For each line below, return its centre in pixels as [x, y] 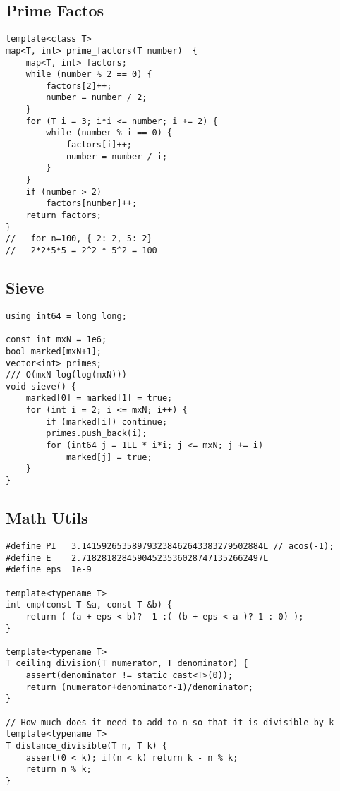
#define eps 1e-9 [49, 570]
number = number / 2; [97, 98]
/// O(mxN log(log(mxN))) [66, 375]
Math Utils [47, 518]
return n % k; [59, 769]
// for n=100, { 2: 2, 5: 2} [79, 239]
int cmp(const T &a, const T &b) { [89, 605]
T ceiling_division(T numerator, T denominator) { [127, 664]
